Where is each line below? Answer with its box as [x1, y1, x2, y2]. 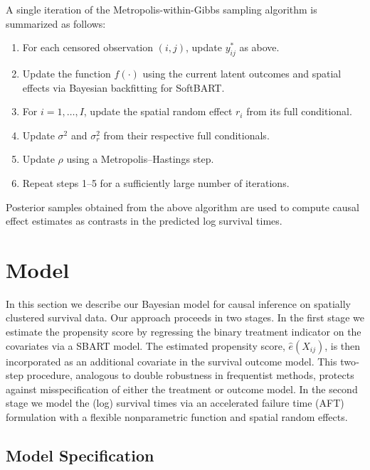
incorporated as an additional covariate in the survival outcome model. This [6, 353, 337, 368]
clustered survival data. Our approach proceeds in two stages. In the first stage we [6, 310, 364, 325]
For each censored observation [22, 40, 154, 55]
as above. [239, 40, 280, 55]
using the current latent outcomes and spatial [142, 65, 342, 80]
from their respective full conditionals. [103, 127, 270, 142]
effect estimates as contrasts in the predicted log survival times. [6, 213, 282, 228]
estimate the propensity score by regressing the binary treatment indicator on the [6, 324, 361, 339]
